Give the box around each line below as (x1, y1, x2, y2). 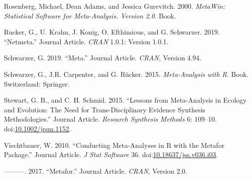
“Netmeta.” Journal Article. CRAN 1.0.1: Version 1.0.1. (4, 36, 168, 46)
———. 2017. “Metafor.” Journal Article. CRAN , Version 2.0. (4, 165, 187, 176)
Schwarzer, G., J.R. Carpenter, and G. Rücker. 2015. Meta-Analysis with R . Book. (4, 69, 249, 79)
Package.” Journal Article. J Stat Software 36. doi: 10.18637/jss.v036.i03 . (4, 149, 218, 160)
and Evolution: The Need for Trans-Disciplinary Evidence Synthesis (4, 104, 205, 114)
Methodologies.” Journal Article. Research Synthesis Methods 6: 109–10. (4, 114, 217, 124)
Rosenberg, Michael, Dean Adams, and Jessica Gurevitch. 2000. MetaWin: (4, 1, 225, 11)
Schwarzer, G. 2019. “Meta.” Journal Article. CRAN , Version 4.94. (4, 53, 202, 63)
